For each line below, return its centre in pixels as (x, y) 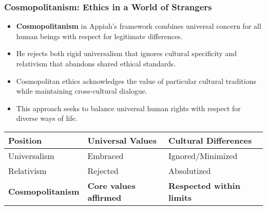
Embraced (106, 155)
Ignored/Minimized (203, 155)
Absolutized (190, 170)
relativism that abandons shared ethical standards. (96, 63)
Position (25, 140)
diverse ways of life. (47, 118)
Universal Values (122, 140)
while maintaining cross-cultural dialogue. (82, 91)
